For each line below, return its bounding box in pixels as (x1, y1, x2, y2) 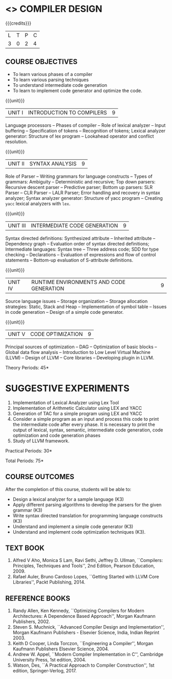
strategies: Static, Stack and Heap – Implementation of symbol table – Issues (5, 304, 167, 310)
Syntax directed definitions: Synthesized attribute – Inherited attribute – (5, 235, 156, 241)
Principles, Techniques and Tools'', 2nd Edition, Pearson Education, (12, 563, 155, 569)
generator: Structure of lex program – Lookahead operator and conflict (5, 133, 155, 139)
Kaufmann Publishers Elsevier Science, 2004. (12, 646, 109, 652)
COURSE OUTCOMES (5, 473, 75, 481)
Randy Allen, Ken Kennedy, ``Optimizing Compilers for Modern (12, 608, 144, 614)
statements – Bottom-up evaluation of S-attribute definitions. (5, 257, 134, 263)
